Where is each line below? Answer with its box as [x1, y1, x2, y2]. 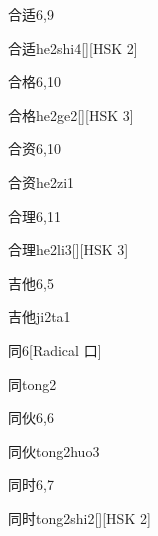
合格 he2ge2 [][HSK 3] [8, 104, 134, 125]
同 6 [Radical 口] [8, 339, 102, 360]
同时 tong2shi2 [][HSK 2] [8, 507, 151, 528]
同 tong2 [8, 373, 57, 394]
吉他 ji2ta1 [8, 306, 71, 327]
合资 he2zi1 [8, 171, 75, 192]
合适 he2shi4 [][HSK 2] [8, 37, 138, 58]
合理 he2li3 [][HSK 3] [8, 239, 129, 260]
